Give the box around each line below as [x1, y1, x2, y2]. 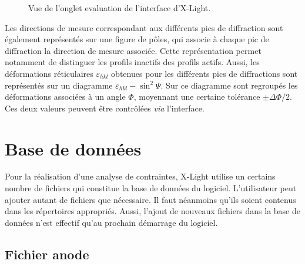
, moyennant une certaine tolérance [133, 90, 260, 103]
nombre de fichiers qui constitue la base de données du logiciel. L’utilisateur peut [5, 182, 297, 194]
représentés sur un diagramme [5, 79, 113, 91]
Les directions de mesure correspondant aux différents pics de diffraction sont [5, 21, 283, 33]
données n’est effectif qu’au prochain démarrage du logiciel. [5, 216, 218, 228]
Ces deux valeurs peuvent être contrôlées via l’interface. [5, 101, 205, 114]
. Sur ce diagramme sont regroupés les [160, 79, 298, 91]
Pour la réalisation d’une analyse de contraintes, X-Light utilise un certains [5, 170, 276, 182]
